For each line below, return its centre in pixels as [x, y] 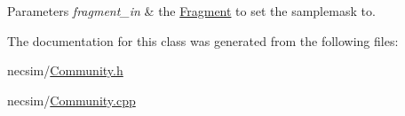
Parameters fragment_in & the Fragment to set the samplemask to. [191, 11]
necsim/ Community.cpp [71, 100]
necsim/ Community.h [65, 70]
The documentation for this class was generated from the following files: [203, 40]
